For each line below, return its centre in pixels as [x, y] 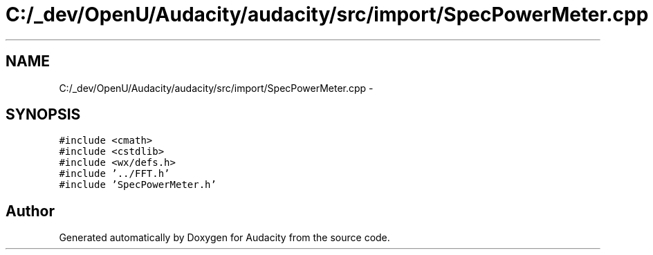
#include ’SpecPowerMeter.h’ [138, 185]
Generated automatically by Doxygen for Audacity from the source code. [224, 238]
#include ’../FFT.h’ [114, 174]
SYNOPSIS [43, 115]
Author [30, 211]
